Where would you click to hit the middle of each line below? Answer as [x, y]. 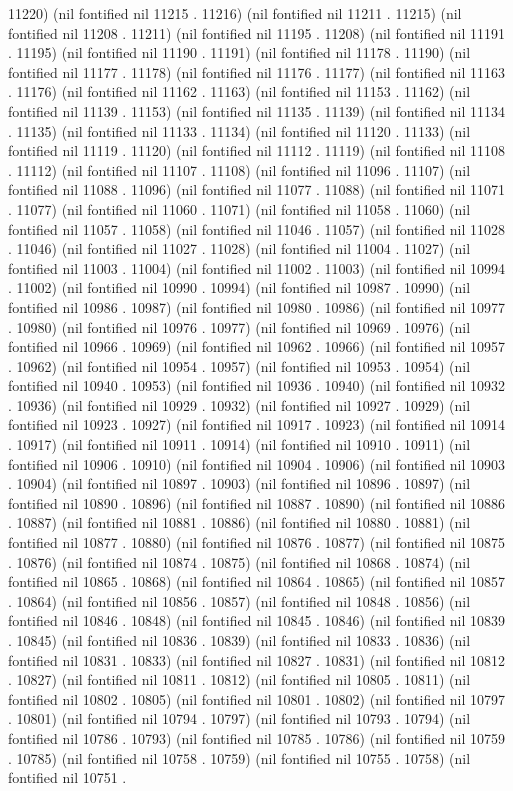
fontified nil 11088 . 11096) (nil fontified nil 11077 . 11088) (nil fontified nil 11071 [257, 189]
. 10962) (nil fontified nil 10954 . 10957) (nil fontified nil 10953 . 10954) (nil [239, 365]
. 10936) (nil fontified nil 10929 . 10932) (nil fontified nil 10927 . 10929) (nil [239, 404]
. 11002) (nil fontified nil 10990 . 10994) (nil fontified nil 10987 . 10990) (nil [239, 287]
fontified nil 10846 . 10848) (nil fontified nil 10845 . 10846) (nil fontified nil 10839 [257, 620]
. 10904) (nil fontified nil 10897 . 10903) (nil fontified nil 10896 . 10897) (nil [239, 483]
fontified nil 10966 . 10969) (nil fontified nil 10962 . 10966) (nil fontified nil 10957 [257, 346]
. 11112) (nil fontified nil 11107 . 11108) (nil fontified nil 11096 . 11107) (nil [239, 169]
